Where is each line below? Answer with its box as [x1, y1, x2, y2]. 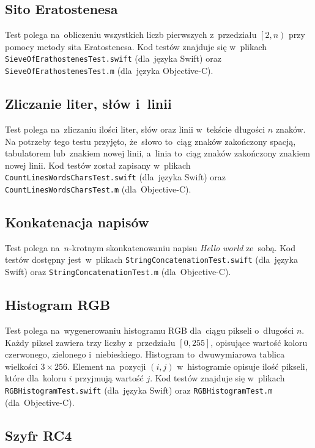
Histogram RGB [5, 295, 111, 314]
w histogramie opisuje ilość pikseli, [177, 359, 308, 372]
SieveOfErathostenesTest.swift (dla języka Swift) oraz [5, 52, 221, 65]
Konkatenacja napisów [5, 212, 149, 231]
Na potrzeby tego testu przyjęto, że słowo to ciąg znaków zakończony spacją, [5, 134, 296, 147]
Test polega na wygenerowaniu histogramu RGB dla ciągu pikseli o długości [5, 323, 294, 336]
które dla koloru [5, 372, 67, 384]
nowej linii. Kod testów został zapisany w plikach [5, 158, 191, 171]
